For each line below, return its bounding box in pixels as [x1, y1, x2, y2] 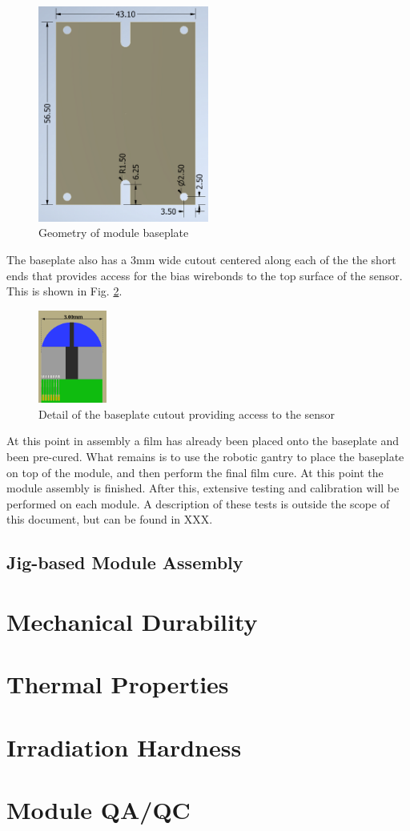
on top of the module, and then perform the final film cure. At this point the [6, 464, 384, 480]
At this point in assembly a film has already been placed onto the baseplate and [6, 432, 400, 449]
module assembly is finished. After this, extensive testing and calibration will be [6, 480, 400, 496]
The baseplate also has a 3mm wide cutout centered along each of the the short [6, 251, 396, 267]
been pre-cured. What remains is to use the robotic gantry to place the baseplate [6, 448, 404, 464]
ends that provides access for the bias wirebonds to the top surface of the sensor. [6, 267, 403, 283]
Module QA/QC [6, 793, 191, 826]
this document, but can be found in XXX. [6, 511, 213, 528]
